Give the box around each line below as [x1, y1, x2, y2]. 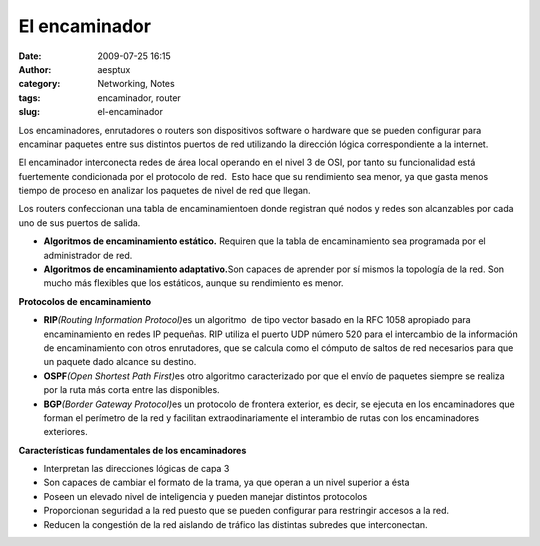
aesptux [97, 63, 131, 75]
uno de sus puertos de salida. [18, 216, 141, 229]
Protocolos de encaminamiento [18, 295, 152, 307]
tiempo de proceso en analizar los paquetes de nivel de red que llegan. [18, 185, 311, 197]
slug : [18, 106, 40, 118]
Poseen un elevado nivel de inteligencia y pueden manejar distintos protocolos [43, 490, 368, 502]
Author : [18, 63, 52, 75]
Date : [18, 50, 42, 62]
